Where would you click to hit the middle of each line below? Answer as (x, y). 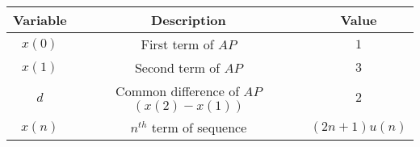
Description (189, 20)
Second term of (177, 67)
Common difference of (178, 91)
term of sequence (199, 127)
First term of (177, 44)
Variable (40, 20)
